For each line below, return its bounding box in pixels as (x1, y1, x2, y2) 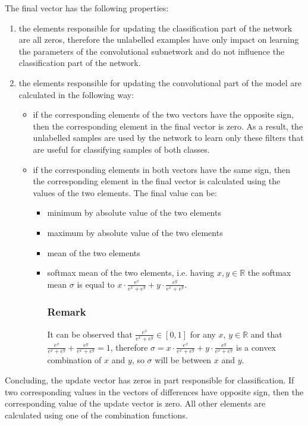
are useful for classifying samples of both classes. (33, 143, 210, 155)
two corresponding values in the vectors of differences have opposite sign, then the (5, 385, 304, 398)
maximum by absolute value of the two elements (47, 226, 223, 238)
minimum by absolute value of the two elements (47, 206, 221, 219)
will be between (155, 354, 212, 366)
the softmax (247, 266, 291, 279)
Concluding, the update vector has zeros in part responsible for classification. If (5, 373, 294, 386)
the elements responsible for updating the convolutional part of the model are (18, 76, 302, 89)
